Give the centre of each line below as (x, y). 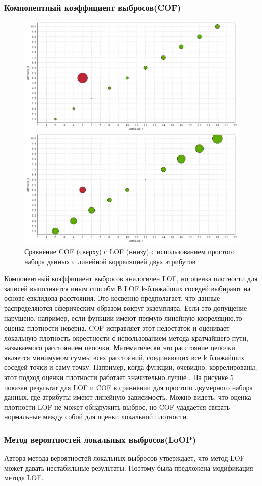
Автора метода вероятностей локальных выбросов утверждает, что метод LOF (124, 458)
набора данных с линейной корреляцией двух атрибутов (110, 261)
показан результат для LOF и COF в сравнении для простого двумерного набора (128, 387)
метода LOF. (24, 478)
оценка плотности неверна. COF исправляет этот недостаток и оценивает (117, 328)
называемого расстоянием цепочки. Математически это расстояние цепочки (120, 347)
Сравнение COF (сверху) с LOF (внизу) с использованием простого (129, 251)
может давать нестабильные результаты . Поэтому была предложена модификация (129, 468)
